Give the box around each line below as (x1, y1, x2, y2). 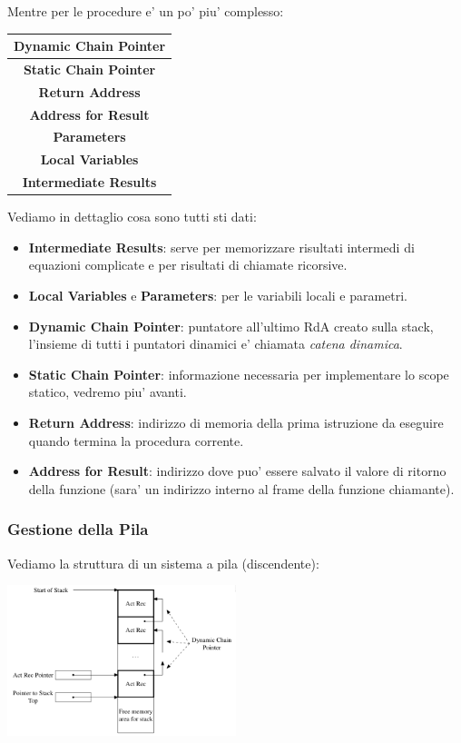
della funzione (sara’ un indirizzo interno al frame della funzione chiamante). (28, 479, 455, 498)
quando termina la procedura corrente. (28, 431, 244, 450)
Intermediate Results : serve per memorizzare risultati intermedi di (28, 237, 415, 256)
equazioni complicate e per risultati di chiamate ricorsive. (28, 255, 348, 274)
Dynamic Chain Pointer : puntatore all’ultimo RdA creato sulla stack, (28, 316, 434, 335)
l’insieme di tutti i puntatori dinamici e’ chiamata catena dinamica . (28, 334, 403, 353)
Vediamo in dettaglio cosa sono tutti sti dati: (7, 207, 257, 226)
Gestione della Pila (7, 518, 149, 540)
